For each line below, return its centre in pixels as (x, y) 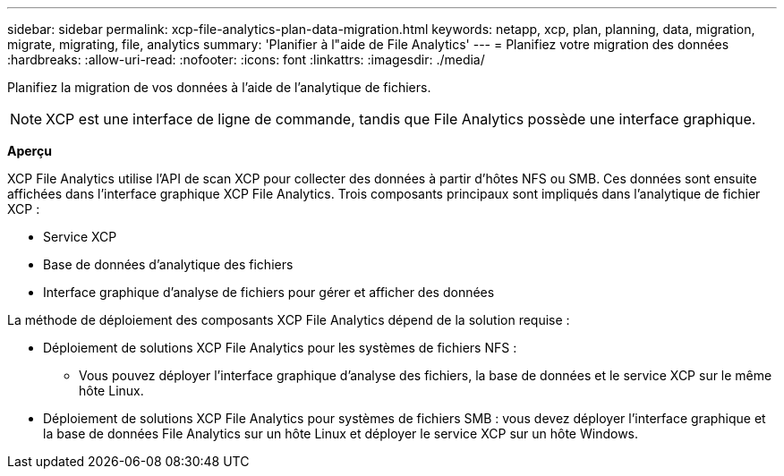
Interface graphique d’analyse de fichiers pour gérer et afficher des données (269, 292)
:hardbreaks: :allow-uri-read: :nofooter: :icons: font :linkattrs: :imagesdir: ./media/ (246, 59)
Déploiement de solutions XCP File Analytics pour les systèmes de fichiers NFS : (280, 348)
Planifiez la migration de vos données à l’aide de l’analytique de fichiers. (219, 87)
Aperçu (30, 151)
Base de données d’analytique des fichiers (168, 264)
